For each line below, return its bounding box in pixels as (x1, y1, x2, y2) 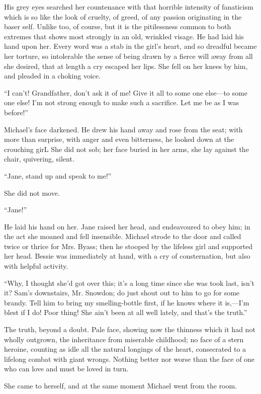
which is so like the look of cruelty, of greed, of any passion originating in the (4, 11, 242, 22)
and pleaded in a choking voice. (4, 70, 101, 81)
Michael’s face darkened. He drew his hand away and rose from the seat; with (4, 124, 243, 134)
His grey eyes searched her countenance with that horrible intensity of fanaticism (4, 2, 253, 12)
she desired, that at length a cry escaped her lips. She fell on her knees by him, (4, 60, 248, 71)
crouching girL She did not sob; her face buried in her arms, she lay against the (4, 143, 249, 154)
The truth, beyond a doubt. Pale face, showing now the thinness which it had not (4, 324, 255, 335)
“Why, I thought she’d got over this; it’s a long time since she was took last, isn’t (4, 277, 255, 288)
